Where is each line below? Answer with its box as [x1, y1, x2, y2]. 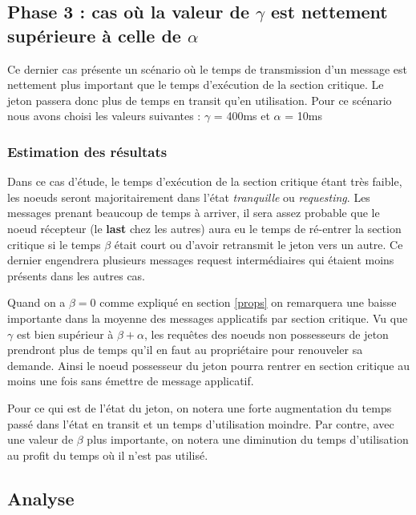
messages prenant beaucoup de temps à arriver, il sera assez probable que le [7, 204, 380, 221]
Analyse [7, 485, 75, 510]
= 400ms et [213, 107, 270, 124]
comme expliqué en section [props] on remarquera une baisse [99, 294, 397, 311]
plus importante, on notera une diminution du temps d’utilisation [87, 431, 409, 448]
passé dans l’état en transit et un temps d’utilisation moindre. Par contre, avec [7, 415, 394, 432]
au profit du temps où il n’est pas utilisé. [7, 446, 208, 463]
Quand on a [7, 294, 66, 311]
